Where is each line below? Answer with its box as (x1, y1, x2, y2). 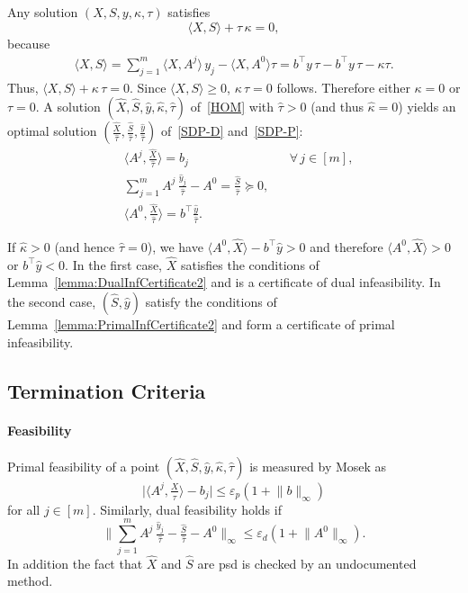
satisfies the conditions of (180, 255, 319, 274)
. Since (130, 77, 166, 96)
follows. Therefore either (276, 77, 410, 96)
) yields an (398, 97, 456, 116)
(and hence (54, 237, 115, 256)
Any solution (7, 3, 78, 21)
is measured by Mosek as (249, 456, 387, 475)
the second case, (7, 292, 96, 310)
